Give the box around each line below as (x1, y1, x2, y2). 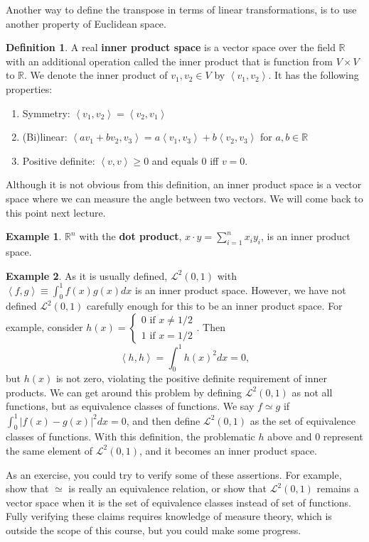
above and (267, 429, 312, 444)
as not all (292, 384, 333, 399)
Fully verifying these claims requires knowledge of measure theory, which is (6, 509, 332, 524)
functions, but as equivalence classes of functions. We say (6, 399, 255, 413)
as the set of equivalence (250, 413, 355, 428)
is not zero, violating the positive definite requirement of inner (55, 371, 327, 386)
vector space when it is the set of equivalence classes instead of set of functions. (6, 494, 351, 509)
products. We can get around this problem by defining (6, 384, 242, 399)
